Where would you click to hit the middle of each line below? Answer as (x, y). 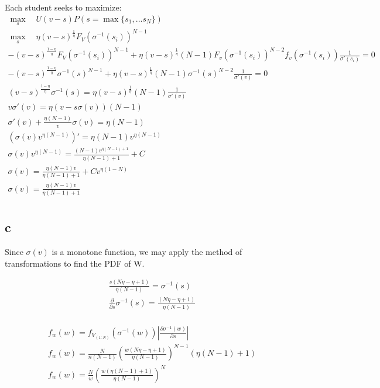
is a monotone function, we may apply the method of (147, 252)
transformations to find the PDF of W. (75, 263)
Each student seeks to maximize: (63, 7)
